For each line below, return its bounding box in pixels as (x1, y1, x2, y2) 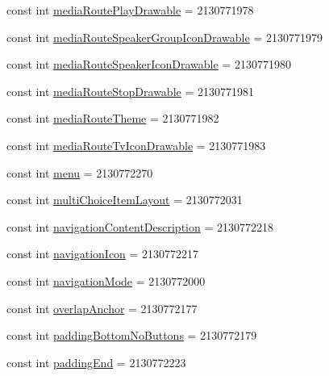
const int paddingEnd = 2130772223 (6, 353, 186, 370)
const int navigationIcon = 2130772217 (6, 245, 199, 262)
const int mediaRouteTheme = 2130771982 (6, 110, 219, 127)
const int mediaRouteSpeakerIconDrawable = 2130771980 (6, 56, 291, 73)
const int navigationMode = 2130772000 (6, 272, 206, 289)
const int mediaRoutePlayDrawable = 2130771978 (6, 2, 254, 18)
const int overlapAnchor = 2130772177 (6, 299, 198, 316)
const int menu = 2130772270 (6, 164, 153, 181)
